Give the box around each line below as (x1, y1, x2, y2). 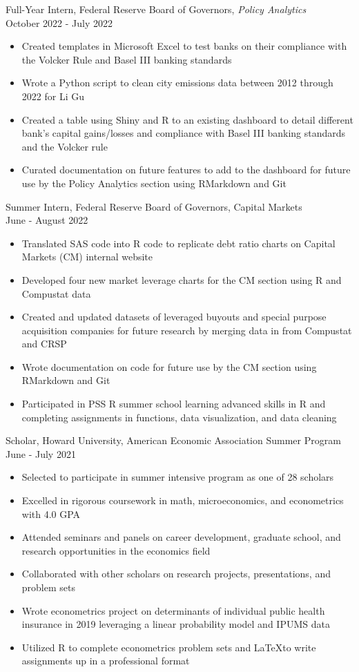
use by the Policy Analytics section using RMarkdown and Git (21, 175, 287, 190)
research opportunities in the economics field (21, 543, 211, 557)
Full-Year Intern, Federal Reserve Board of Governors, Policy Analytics (6, 2, 307, 16)
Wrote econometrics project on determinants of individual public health (21, 603, 325, 617)
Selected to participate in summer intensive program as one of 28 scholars (21, 470, 334, 484)
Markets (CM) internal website (21, 249, 153, 264)
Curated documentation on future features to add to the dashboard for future (21, 162, 351, 177)
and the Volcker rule (21, 139, 108, 153)
